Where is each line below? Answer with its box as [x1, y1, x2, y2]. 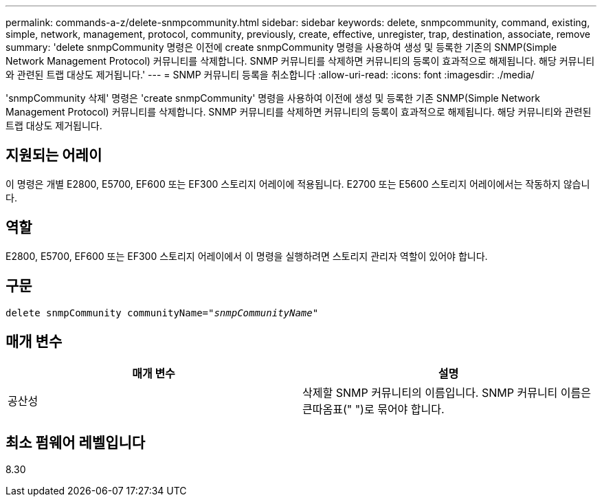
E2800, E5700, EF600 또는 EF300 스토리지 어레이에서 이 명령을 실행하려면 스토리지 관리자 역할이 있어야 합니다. [5, 250, 488, 262]
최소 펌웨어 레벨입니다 [5, 433, 146, 451]
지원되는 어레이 [5, 146, 102, 164]
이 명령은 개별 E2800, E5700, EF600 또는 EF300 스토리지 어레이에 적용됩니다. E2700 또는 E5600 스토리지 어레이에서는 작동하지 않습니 [5, 177, 590, 190]
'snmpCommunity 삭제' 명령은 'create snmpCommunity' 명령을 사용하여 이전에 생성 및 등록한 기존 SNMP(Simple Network [5, 92, 540, 104]
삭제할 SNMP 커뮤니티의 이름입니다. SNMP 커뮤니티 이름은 [302, 386, 591, 400]
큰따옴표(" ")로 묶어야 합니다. [302, 402, 445, 417]
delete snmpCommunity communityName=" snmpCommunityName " [5, 307, 319, 318]
